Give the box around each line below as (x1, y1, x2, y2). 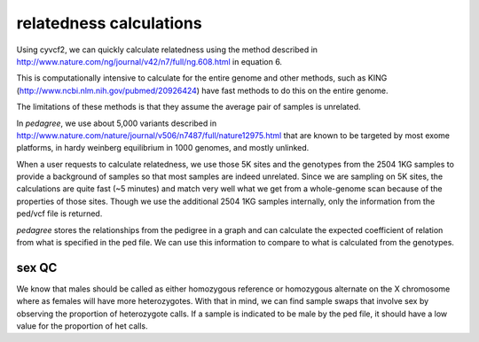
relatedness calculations (16, 13, 203, 33)
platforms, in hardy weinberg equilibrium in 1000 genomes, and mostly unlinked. (16, 143, 310, 153)
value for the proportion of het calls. (16, 321, 148, 331)
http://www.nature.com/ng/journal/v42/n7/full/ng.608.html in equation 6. (16, 56, 283, 66)
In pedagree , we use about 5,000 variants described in (16, 118, 217, 128)
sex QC (16, 260, 58, 275)
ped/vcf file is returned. (16, 208, 103, 219)
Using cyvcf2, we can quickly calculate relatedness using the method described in (16, 44, 318, 55)
